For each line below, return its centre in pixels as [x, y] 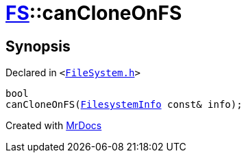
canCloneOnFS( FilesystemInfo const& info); [124, 105]
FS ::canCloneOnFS [94, 13]
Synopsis [38, 46]
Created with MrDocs [54, 126]
